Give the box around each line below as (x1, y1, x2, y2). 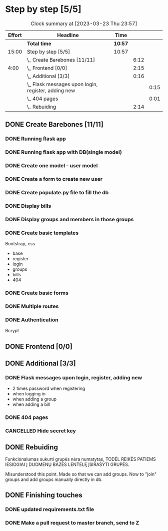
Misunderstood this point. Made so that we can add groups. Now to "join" (5, 471, 157, 477)
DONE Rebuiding (5, 443, 58, 451)
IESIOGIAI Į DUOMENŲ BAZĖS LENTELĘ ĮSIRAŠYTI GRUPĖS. (5, 461, 129, 467)
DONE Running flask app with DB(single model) (5, 149, 122, 156)
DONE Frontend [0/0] (5, 342, 72, 351)
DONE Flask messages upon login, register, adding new (5, 374, 142, 381)
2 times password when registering (12, 385, 85, 391)
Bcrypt (5, 328, 19, 334)
